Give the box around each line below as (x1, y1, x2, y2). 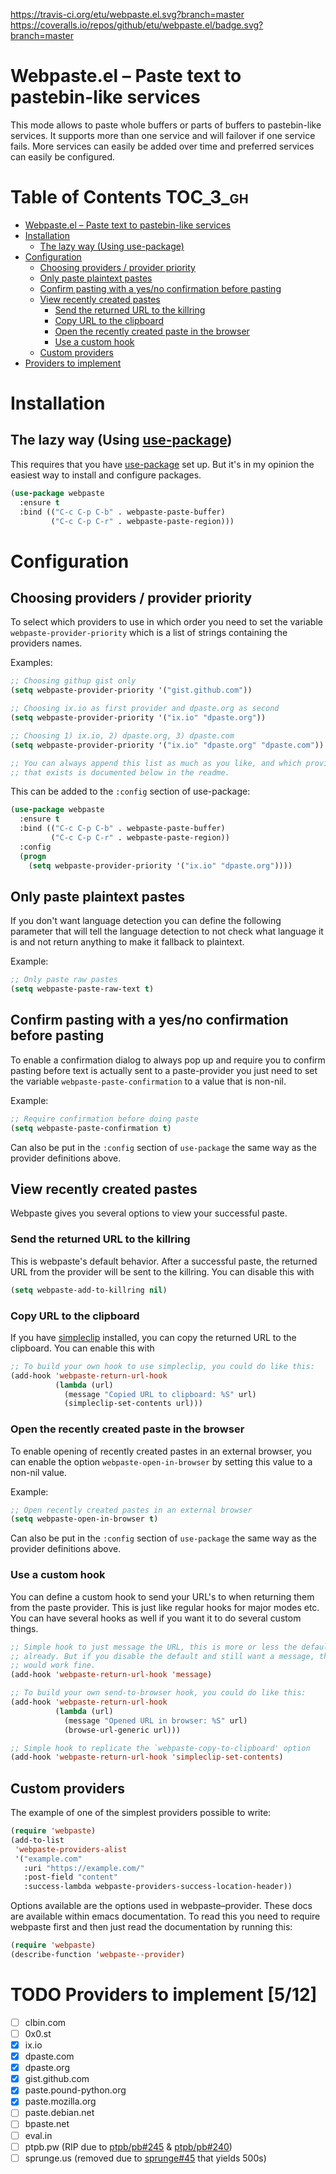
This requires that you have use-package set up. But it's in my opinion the (10, 458, 315, 470)
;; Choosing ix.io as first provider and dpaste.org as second (10, 704, 280, 714)
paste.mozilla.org (24, 2095, 97, 2108)
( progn (19, 851, 47, 861)
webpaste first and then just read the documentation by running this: (10, 1921, 293, 1933)
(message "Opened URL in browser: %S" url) (63, 1715, 248, 1726)
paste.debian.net (24, 2107, 95, 2119)
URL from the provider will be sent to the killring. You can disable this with (10, 1265, 315, 1278)
